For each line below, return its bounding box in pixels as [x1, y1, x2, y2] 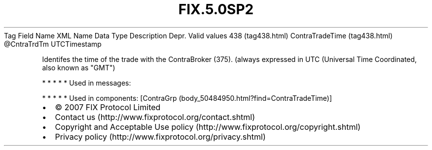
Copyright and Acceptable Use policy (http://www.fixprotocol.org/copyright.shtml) [55, 121, 361, 132]
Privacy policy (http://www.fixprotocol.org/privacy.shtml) [55, 131, 266, 142]
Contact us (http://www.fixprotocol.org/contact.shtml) [55, 112, 255, 122]
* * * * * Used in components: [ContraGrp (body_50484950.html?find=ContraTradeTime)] [42, 93, 332, 102]
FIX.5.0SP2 [178, 1, 254, 18]
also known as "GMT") [42, 63, 115, 72]
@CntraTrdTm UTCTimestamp [4, 39, 102, 48]
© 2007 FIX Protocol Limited [55, 102, 161, 112]
